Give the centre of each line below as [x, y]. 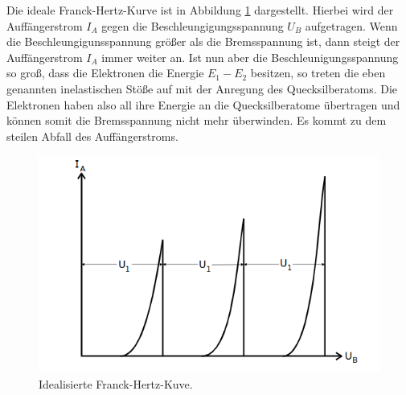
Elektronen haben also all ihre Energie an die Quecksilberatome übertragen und [203, 104]
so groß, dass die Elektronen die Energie [105, 73]
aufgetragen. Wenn [351, 25]
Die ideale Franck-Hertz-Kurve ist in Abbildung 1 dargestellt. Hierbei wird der [200, 10]
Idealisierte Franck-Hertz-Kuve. [116, 384]
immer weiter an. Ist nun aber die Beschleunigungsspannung [250, 57]
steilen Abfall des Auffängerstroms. [92, 136]
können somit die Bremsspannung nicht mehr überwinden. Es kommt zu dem [197, 120]
